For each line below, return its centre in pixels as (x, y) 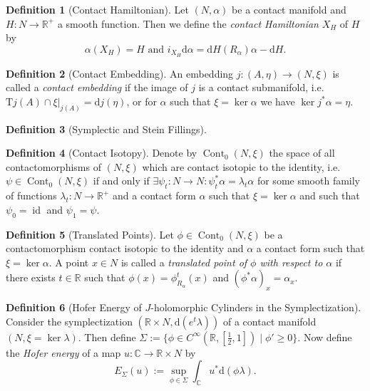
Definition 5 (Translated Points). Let (90, 234)
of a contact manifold (270, 321)
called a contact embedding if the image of (97, 87)
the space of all (302, 153)
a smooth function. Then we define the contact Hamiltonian (188, 23)
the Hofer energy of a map (63, 352)
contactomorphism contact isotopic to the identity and (125, 248)
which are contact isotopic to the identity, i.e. (241, 166)
